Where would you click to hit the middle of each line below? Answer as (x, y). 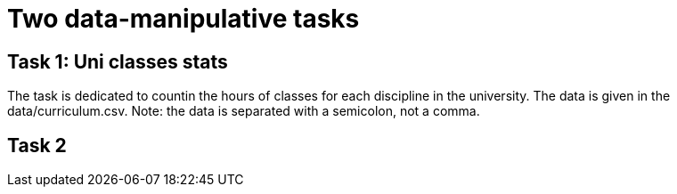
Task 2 (37, 145)
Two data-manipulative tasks (184, 19)
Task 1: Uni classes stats (118, 61)
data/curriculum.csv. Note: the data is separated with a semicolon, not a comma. (244, 111)
